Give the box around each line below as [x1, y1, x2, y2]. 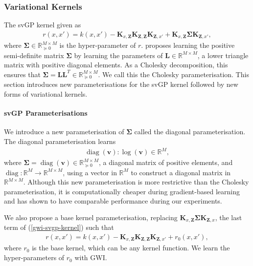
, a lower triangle [197, 50, 249, 60]
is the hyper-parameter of [59, 40, 136, 50]
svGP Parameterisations [4, 108, 88, 118]
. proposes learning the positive [141, 40, 235, 50]
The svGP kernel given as [4, 20, 81, 30]
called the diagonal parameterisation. [134, 126, 246, 137]
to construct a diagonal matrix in [131, 167, 231, 177]
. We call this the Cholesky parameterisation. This [98, 69, 249, 79]
